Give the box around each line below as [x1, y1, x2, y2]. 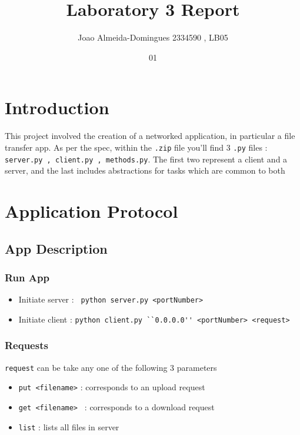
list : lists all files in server [18, 420, 119, 433]
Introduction [5, 95, 109, 119]
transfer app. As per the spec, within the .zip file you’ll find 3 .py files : [5, 141, 268, 153]
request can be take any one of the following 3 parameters [5, 361, 217, 373]
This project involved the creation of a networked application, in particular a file [5, 129, 295, 142]
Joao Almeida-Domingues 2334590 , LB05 [78, 31, 228, 44]
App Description [5, 239, 108, 257]
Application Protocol [5, 198, 178, 223]
